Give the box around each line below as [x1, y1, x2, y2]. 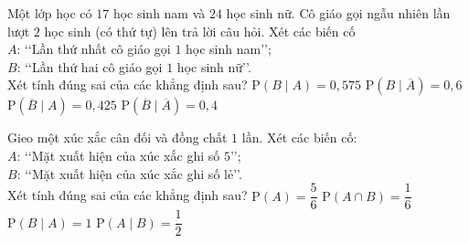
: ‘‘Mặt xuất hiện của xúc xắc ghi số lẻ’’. [16, 164, 242, 183]
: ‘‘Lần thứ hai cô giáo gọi [16, 57, 163, 76]
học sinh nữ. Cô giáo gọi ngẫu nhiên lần [226, 4, 451, 22]
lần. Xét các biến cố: [241, 128, 357, 147]
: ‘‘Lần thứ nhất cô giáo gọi [16, 39, 171, 58]
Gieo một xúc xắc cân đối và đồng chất [7, 128, 228, 147]
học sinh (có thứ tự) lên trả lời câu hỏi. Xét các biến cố [44, 21, 356, 40]
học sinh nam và [112, 4, 206, 22]
